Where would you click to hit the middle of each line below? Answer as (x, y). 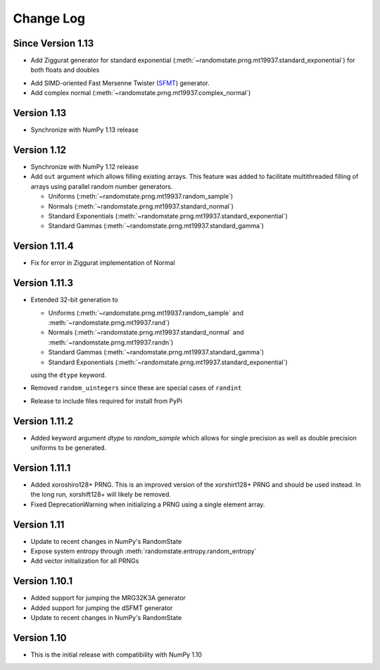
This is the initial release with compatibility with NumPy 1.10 (116, 655)
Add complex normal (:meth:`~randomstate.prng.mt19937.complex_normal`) (141, 93)
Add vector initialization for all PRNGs (85, 561)
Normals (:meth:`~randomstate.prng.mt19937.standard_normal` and (146, 333)
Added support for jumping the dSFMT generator (102, 608)
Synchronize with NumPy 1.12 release (84, 167)
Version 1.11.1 (42, 467)
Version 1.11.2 (43, 421)
